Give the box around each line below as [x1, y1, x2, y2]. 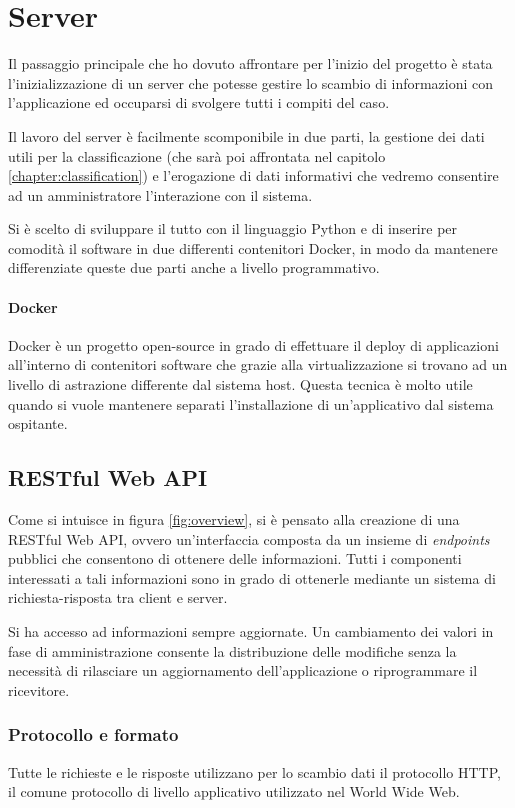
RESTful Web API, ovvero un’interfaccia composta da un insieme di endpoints [8, 528, 490, 549]
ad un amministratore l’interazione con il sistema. [8, 184, 313, 205]
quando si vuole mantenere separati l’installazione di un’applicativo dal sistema [8, 393, 494, 414]
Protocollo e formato [8, 722, 179, 747]
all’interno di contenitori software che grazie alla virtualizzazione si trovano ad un [8, 354, 508, 375]
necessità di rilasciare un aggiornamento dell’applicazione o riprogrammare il [8, 660, 478, 681]
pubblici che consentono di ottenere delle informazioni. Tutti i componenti [8, 548, 462, 569]
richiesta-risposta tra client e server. [8, 587, 228, 608]
